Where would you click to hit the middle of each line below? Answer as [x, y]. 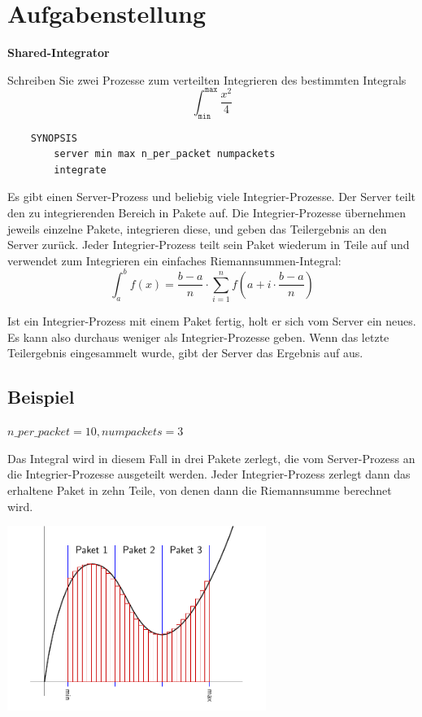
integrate [80, 170]
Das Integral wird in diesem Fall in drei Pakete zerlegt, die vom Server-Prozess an [211, 458]
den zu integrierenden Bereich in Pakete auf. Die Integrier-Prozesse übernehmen [207, 213]
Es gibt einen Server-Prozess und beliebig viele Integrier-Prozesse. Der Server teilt [211, 197]
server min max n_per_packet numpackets [165, 154]
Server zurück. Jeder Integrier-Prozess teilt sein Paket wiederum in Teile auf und [209, 245]
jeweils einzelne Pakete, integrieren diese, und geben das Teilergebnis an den [197, 228]
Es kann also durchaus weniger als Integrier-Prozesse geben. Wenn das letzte [198, 337]
